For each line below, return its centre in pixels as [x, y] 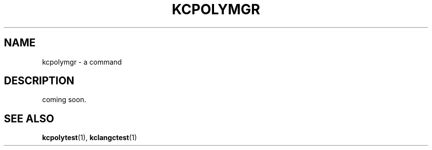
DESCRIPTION [39, 81]
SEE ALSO [29, 118]
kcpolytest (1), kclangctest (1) [90, 138]
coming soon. [64, 100]
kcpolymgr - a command [82, 62]
